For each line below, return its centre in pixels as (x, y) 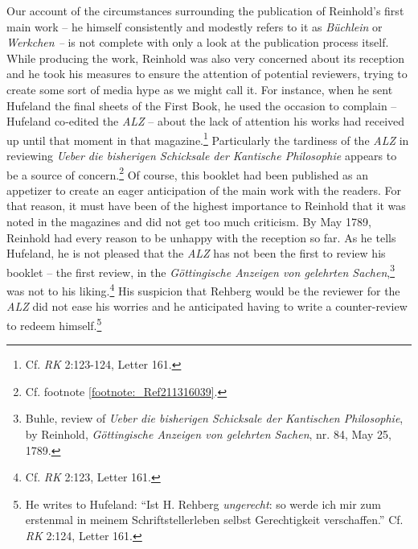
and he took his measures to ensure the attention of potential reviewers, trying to (207, 74)
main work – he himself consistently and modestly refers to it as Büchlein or (195, 26)
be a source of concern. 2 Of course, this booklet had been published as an (188, 173)
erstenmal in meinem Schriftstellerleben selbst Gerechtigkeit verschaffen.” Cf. (214, 520)
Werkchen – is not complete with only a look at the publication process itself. (198, 42)
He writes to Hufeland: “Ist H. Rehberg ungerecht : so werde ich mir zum (203, 504)
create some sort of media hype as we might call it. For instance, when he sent (200, 89)
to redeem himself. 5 (54, 324)
